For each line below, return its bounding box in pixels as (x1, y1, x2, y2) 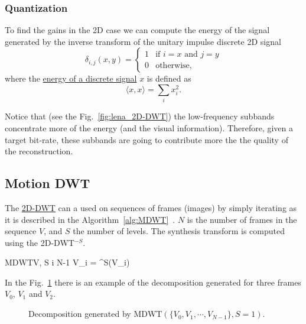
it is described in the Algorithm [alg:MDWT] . (5, 213, 175, 225)
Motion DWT (5, 174, 90, 192)
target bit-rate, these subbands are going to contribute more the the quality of (5, 133, 288, 145)
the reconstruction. (5, 145, 73, 157)
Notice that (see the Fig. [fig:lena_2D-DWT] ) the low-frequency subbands (5, 110, 275, 122)
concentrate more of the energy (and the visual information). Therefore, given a (5, 121, 293, 134)
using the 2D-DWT (5, 236, 74, 248)
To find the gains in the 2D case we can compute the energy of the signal (5, 24, 270, 36)
